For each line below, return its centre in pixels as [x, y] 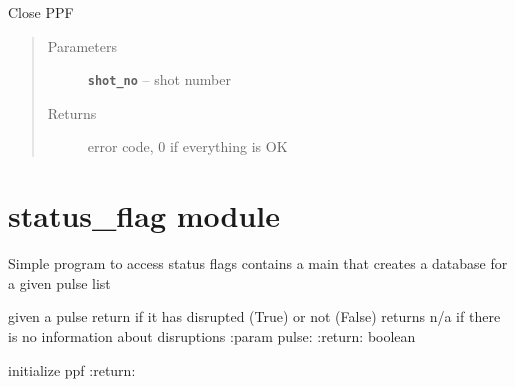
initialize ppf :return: [72, 369]
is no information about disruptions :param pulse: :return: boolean [212, 335]
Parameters [82, 45]
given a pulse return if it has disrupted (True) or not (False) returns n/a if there [254, 316]
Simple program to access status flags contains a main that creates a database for [258, 263]
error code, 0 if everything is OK [187, 146]
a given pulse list [59, 282]
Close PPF [41, 12]
